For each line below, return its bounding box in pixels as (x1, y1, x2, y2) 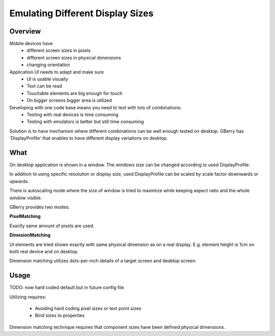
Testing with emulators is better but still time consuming (26, 118, 144, 125)
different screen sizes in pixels (26, 47, 91, 53)
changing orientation (26, 62, 70, 68)
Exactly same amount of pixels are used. (9, 223, 95, 229)
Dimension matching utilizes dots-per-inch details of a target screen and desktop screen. (9, 258, 197, 264)
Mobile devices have (9, 41, 53, 47)
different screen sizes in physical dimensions (26, 54, 121, 60)
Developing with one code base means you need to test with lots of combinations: (9, 104, 182, 110)
